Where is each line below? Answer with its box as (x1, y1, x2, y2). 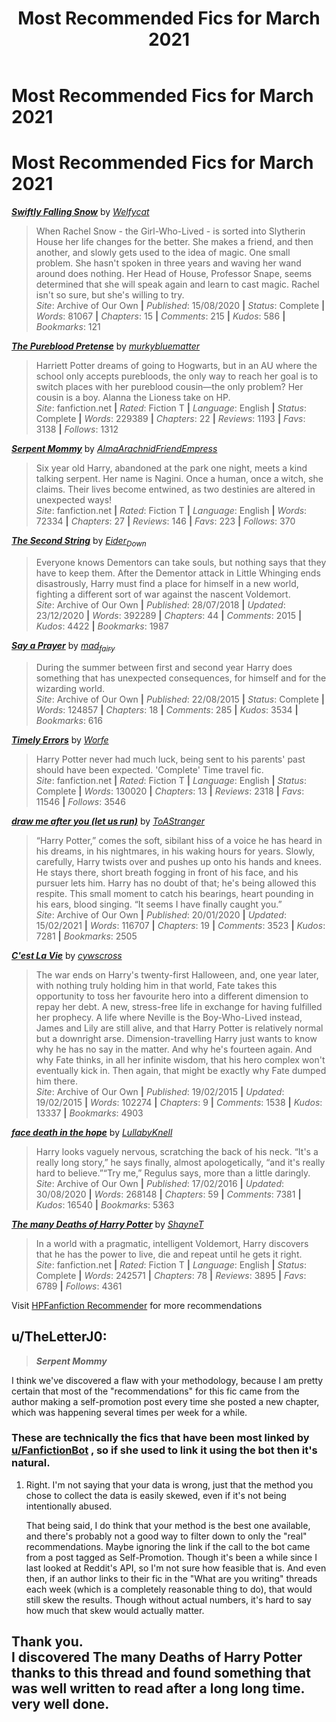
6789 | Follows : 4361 (35, 1280, 123, 1292)
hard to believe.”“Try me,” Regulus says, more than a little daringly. (35, 1167, 311, 1179)
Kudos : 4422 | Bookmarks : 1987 (35, 620, 169, 632)
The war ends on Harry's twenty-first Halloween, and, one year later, (35, 968, 319, 981)
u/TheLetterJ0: (11, 1328, 108, 1346)
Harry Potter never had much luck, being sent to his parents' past (35, 753, 306, 765)
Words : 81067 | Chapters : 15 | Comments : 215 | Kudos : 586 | (35, 310, 286, 322)
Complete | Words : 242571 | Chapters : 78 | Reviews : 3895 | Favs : (35, 1269, 307, 1281)
